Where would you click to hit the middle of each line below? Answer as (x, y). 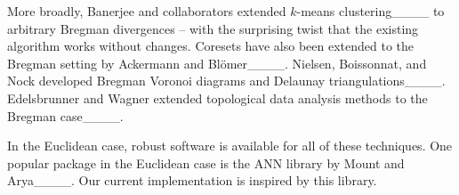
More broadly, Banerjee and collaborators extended (147, 11)
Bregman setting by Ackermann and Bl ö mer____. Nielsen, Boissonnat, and (217, 63)
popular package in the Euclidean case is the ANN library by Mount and (206, 162)
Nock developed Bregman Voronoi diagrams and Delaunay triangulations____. (226, 81)
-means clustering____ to (370, 11)
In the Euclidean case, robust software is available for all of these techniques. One (230, 146)
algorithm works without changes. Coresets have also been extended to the (211, 46)
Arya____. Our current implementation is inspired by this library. (192, 180)
